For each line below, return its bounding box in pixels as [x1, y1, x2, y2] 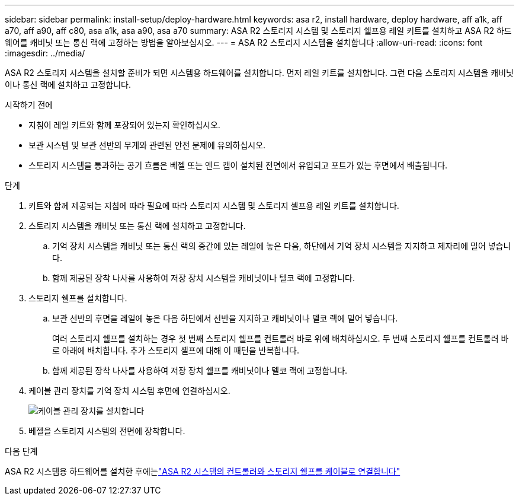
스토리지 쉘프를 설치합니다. [28, 293, 127, 303]
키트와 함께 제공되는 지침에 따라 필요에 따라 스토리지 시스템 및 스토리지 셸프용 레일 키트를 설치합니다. [28, 200, 399, 211]
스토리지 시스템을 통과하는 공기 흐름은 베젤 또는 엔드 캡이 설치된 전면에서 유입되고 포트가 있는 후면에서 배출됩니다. [28, 160, 448, 170]
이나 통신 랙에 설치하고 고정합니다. [5, 79, 131, 90]
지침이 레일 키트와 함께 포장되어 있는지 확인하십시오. [28, 120, 220, 130]
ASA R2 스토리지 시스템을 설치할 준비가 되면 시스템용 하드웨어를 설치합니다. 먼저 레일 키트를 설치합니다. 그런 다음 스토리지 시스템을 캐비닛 [5, 68, 514, 78]
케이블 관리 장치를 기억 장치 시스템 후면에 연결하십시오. [28, 386, 230, 396]
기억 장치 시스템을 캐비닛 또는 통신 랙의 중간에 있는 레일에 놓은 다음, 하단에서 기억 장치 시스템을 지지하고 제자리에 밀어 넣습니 [52, 241, 511, 251]
